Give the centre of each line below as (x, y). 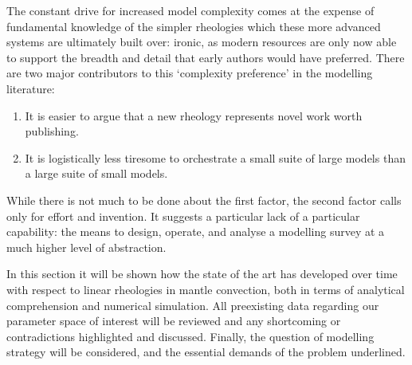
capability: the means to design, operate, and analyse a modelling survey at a (196, 232)
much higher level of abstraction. (86, 247)
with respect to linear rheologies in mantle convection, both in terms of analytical (206, 289)
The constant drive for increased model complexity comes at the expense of (190, 10)
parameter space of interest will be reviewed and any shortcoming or (174, 321)
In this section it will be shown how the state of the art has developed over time (202, 274)
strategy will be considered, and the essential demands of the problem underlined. (206, 352)
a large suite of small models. (96, 173)
